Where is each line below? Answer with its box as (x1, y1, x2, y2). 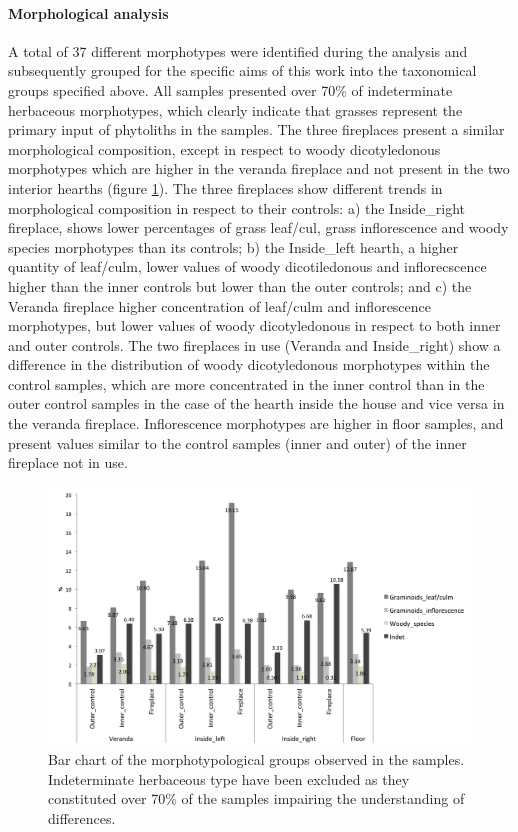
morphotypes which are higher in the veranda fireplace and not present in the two (8, 158, 510, 179)
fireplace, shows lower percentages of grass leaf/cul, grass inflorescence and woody (8, 217, 509, 238)
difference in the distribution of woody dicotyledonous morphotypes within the (8, 354, 490, 375)
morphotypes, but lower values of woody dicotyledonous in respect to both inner (8, 315, 501, 336)
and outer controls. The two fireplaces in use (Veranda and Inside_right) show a (8, 334, 501, 355)
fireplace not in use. (8, 452, 128, 473)
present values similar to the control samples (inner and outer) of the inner (8, 432, 467, 453)
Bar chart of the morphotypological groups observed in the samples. (48, 749, 465, 770)
